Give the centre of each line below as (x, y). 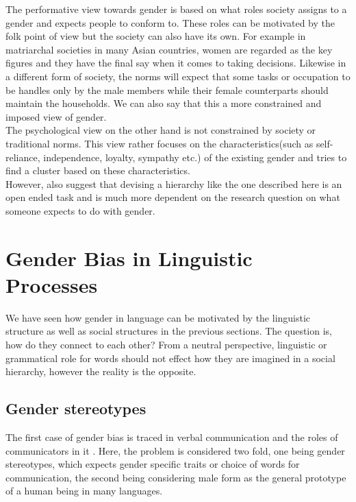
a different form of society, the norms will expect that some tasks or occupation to (178, 76)
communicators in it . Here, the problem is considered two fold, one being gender (175, 450)
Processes (52, 284)
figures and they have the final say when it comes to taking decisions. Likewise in (176, 63)
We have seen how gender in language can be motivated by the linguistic (158, 317)
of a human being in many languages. (84, 491)
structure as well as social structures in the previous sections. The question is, (169, 331)
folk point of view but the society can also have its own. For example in (156, 36)
